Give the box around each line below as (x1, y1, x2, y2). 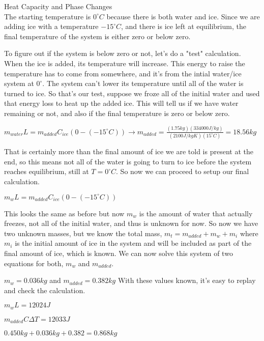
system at (4, 78, 34, 89)
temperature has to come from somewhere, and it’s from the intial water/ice (4, 68, 242, 78)
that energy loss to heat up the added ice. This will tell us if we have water (4, 98, 239, 108)
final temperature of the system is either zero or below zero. (4, 31, 191, 41)
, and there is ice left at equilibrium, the (121, 21, 246, 32)
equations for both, (4, 258, 64, 268)
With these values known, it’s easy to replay (118, 275, 256, 286)
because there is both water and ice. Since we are (106, 11, 260, 21)
